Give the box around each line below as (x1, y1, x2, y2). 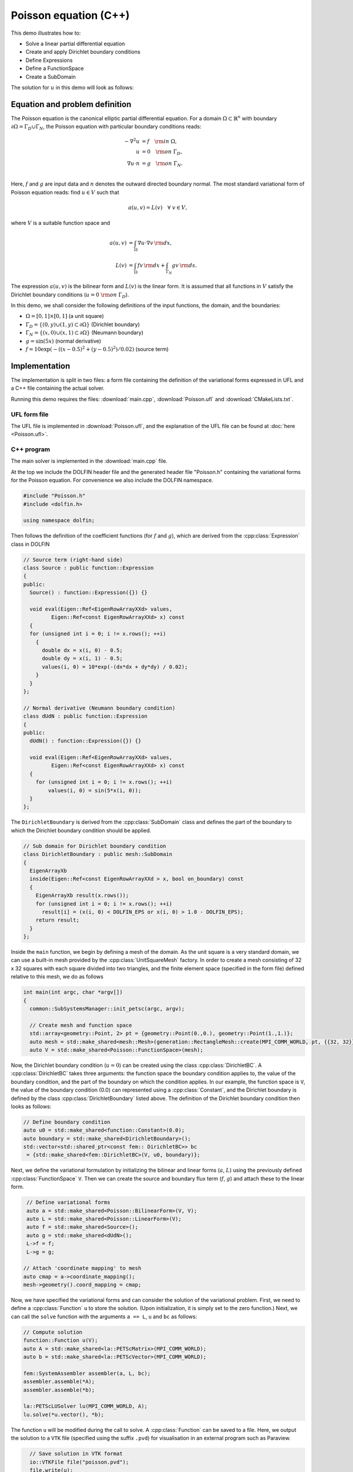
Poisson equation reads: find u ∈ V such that (11, 188, 119, 195)
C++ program (11, 445, 50, 453)
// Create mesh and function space (29, 1022, 132, 1029)
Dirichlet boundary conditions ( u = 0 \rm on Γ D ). (11, 291, 129, 300)
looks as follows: (11, 1103, 52, 1110)
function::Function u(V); (23, 1337, 98, 1344)
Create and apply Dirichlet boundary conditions (25, 48, 141, 55)
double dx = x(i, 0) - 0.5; (42, 647, 123, 654)
